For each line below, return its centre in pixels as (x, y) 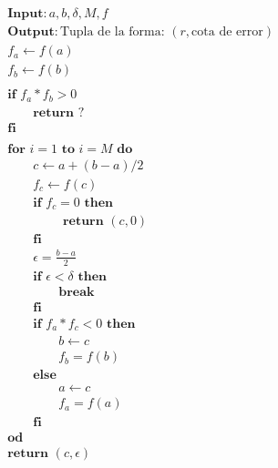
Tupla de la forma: (112, 32)
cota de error (227, 32)
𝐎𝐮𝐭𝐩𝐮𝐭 (31, 32)
